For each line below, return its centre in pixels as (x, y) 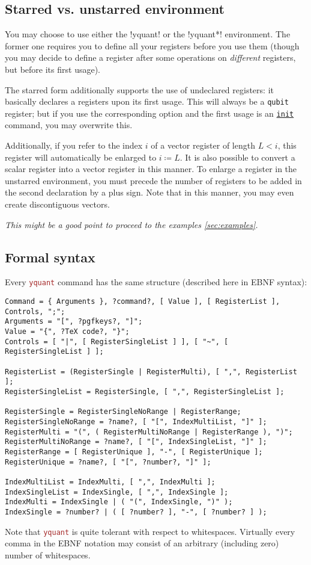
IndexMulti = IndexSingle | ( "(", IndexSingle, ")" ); (119, 502)
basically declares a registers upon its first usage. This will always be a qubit (147, 101)
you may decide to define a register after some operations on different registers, (150, 57)
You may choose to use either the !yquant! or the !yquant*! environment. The (148, 34)
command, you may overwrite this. (69, 125)
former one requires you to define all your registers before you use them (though (152, 45)
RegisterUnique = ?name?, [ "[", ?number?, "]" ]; (108, 462)
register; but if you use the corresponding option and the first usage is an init (149, 113)
